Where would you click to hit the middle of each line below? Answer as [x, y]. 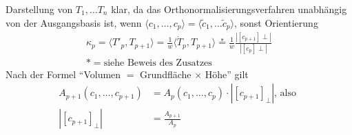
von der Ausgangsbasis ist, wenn [74, 22]
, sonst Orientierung [276, 22]
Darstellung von [39, 9]
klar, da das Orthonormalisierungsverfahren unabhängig [229, 9]
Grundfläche [166, 74]
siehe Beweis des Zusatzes [158, 63]
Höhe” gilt [227, 74]
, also [286, 94]
